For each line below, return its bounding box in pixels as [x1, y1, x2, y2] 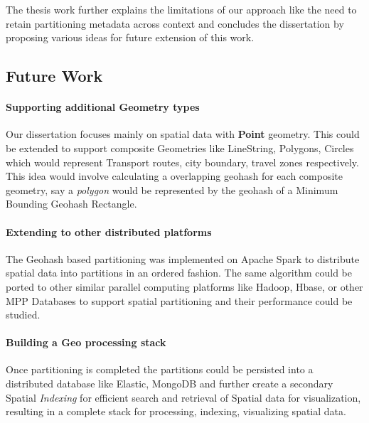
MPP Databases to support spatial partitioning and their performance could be [6, 293, 353, 308]
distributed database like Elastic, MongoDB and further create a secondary [6, 376, 333, 391]
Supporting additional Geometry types [6, 100, 200, 114]
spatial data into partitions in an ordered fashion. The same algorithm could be [6, 265, 353, 280]
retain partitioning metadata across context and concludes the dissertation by [6, 16, 344, 31]
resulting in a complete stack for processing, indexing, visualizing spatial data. [6, 404, 346, 419]
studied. [6, 307, 41, 322]
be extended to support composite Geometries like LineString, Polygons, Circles [6, 140, 354, 155]
